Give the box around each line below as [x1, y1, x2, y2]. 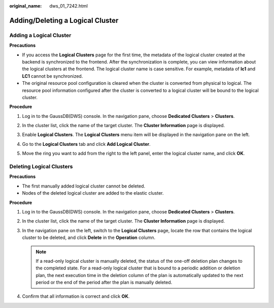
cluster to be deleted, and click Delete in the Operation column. [22, 234, 156, 241]
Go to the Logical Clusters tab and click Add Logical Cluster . [22, 141, 151, 147]
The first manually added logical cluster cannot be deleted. [22, 183, 146, 189]
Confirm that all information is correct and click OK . [22, 293, 130, 299]
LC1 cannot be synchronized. [22, 73, 83, 79]
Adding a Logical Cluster [9, 32, 72, 39]
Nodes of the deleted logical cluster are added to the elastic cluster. [22, 190, 164, 196]
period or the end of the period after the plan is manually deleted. [36, 280, 173, 286]
